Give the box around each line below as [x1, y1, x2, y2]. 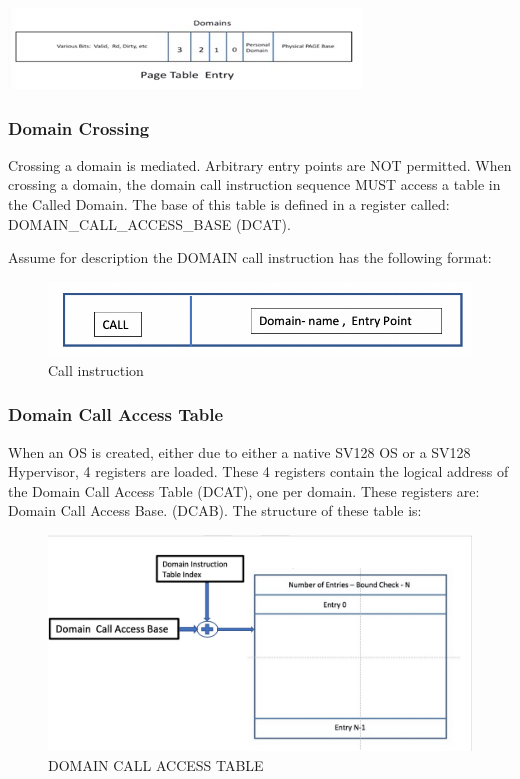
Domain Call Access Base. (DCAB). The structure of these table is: [8, 500, 422, 521]
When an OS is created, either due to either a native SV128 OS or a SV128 [8, 441, 471, 462]
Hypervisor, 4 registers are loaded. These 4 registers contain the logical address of [8, 461, 509, 482]
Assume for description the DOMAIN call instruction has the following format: [8, 247, 492, 268]
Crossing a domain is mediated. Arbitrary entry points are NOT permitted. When [8, 154, 512, 175]
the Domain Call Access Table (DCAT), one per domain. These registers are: [8, 480, 480, 501]
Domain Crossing [8, 115, 150, 140]
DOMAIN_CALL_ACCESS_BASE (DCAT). [8, 213, 291, 234]
